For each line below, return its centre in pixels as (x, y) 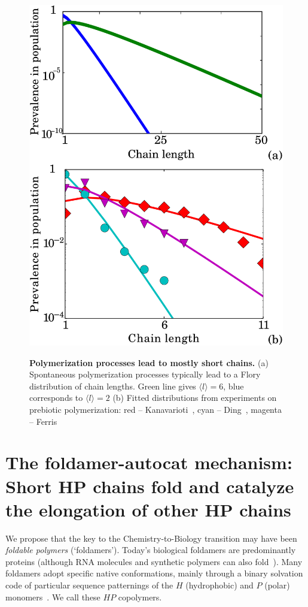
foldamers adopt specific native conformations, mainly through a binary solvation (154, 573)
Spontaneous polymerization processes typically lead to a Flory (145, 374)
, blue (234, 386)
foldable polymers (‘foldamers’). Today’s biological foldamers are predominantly (151, 550)
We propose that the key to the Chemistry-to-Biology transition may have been (151, 538)
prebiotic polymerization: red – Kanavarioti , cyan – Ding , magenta (155, 409)
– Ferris (43, 421)
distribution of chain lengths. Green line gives (113, 386)
